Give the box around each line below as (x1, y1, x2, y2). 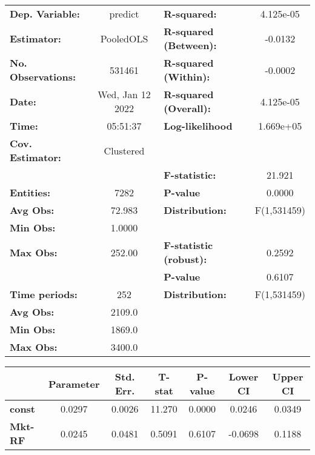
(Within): (164, 70, 210, 84)
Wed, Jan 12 (98, 87, 151, 101)
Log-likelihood (164, 119, 233, 133)
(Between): (164, 38, 217, 52)
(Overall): (164, 101, 211, 115)
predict (109, 7, 139, 21)
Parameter (48, 376, 100, 391)
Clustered (104, 143, 145, 158)
